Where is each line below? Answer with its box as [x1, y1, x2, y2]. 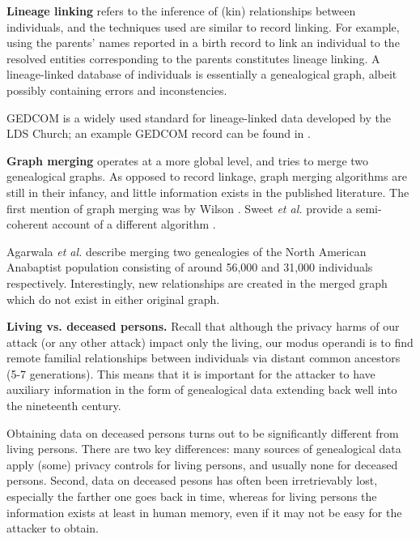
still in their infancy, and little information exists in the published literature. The [6, 183, 409, 200]
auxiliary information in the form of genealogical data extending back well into [6, 381, 397, 398]
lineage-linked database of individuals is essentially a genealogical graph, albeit [6, 66, 397, 83]
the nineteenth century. [6, 397, 121, 414]
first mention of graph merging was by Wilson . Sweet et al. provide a [6, 199, 353, 216]
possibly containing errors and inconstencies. [6, 81, 227, 98]
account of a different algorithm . [52, 216, 216, 233]
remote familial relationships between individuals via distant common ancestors [6, 349, 401, 366]
